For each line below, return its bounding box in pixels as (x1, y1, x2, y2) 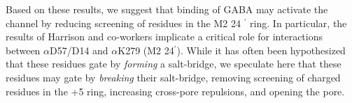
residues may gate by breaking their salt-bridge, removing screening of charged (6, 70, 341, 84)
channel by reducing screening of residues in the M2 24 (6, 15, 241, 30)
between (6, 42, 41, 57)
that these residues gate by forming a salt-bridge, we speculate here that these (6, 56, 342, 71)
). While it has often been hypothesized (176, 42, 346, 57)
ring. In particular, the (250, 15, 347, 30)
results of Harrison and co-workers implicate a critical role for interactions (6, 29, 323, 44)
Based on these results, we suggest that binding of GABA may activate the (6, 2, 328, 16)
